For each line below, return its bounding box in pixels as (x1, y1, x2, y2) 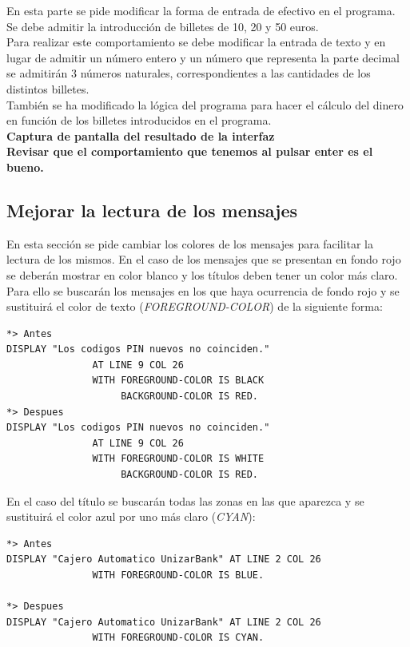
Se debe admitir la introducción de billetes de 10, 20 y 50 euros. (6, 18, 319, 34)
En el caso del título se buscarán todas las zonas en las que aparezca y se (6, 492, 364, 509)
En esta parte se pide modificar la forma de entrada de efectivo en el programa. (6, 2, 396, 18)
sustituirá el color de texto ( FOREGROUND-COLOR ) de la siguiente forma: (6, 298, 383, 315)
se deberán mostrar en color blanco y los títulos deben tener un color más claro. (6, 266, 398, 283)
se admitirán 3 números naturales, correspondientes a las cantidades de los (6, 65, 371, 81)
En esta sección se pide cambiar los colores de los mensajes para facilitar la (6, 235, 374, 252)
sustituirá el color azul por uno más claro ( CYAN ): (6, 508, 256, 525)
